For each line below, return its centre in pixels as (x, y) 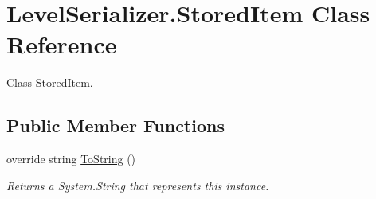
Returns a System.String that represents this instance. (138, 185)
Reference (62, 44)
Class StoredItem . (50, 82)
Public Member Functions (116, 125)
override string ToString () (71, 159)
